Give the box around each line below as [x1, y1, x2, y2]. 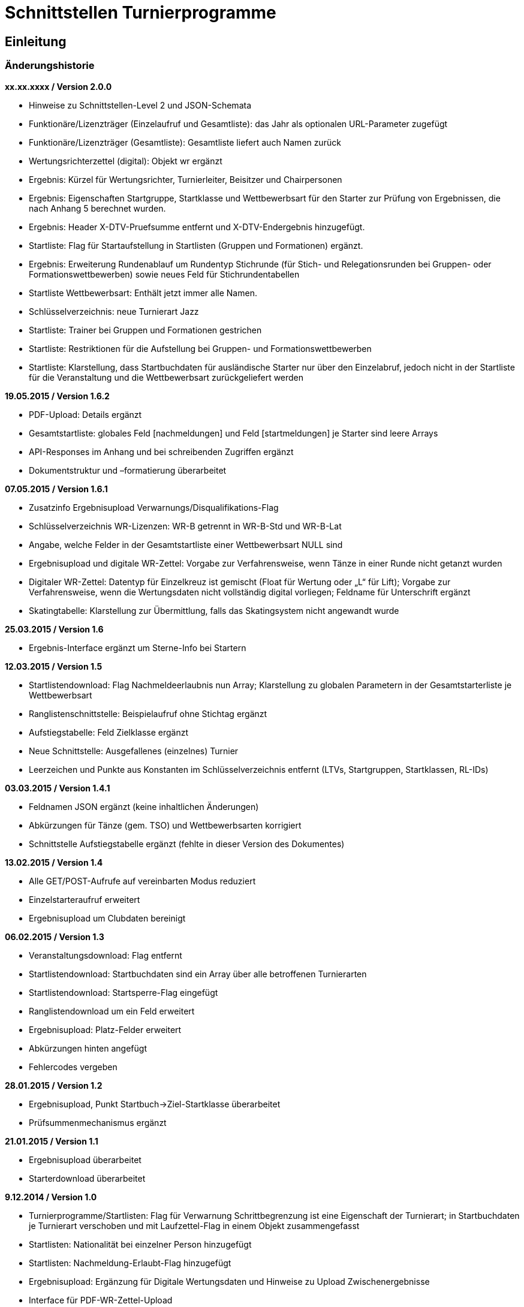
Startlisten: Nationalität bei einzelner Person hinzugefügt [29, 1239, 252, 1249]
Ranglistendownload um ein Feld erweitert [29, 1005, 195, 1016]
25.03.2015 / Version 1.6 [5, 624, 104, 634]
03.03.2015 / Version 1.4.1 [5, 782, 110, 793]
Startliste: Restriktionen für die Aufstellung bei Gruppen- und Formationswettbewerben [29, 343, 372, 354]
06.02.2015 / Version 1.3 [5, 931, 104, 942]
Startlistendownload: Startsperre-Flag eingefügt [29, 987, 218, 998]
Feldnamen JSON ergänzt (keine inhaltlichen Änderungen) [29, 801, 259, 812]
